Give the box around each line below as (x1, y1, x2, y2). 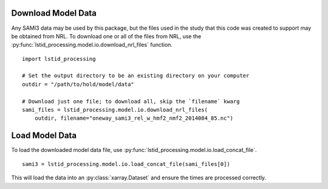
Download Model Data (11, 8, 97, 18)
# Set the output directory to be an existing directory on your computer (22, 72, 250, 79)
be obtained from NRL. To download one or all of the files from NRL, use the (11, 32, 202, 40)
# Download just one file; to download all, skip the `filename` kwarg (22, 98, 240, 105)
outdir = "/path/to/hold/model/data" (22, 81, 135, 88)
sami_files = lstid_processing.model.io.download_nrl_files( (22, 106, 208, 114)
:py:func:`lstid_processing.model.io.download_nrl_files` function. (11, 41, 173, 49)
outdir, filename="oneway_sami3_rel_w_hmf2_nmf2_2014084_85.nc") (34, 115, 234, 122)
